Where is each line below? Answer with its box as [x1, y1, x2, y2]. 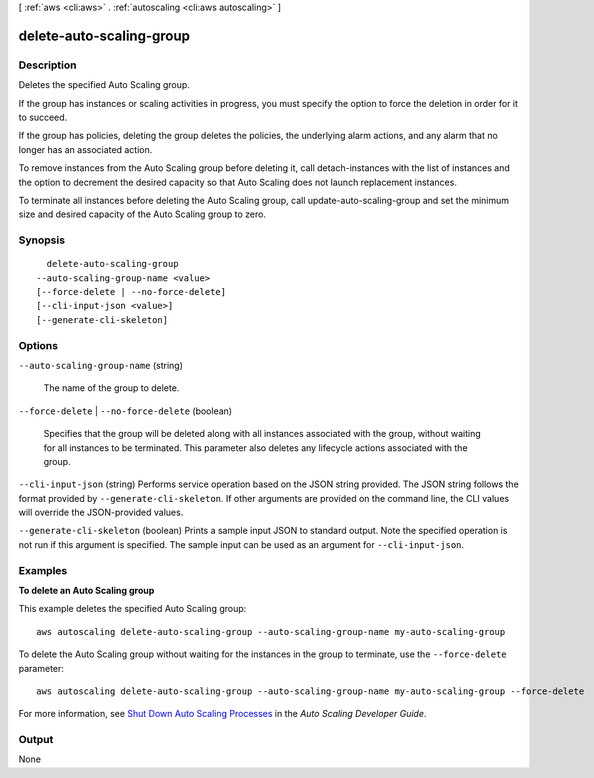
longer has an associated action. [18, 143, 153, 155]
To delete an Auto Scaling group [18, 584, 155, 596]
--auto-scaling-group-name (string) [18, 359, 184, 371]
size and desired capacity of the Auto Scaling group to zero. [18, 208, 267, 220]
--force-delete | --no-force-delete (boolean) [18, 405, 233, 417]
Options [18, 338, 59, 352]
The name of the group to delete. [43, 382, 180, 394]
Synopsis [18, 233, 65, 247]
